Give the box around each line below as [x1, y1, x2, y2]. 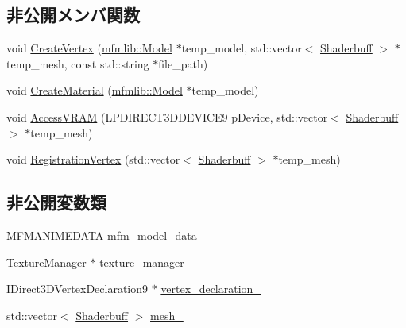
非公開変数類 [6, 190, 106, 214]
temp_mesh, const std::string [6, 55, 149, 71]
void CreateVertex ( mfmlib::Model [6, 40, 172, 56]
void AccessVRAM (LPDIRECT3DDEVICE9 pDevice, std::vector [6, 108, 328, 125]
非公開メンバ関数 [6, 2, 140, 27]
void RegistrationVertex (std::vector [6, 151, 180, 168]
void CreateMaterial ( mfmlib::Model [6, 82, 183, 98]
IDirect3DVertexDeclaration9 [6, 280, 149, 297]
